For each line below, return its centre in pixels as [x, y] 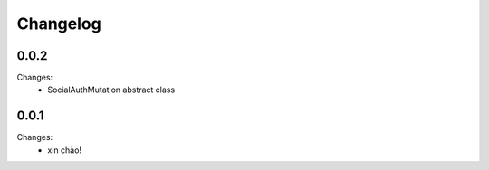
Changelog [59, 24]
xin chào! [64, 150]
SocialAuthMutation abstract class [111, 90]
